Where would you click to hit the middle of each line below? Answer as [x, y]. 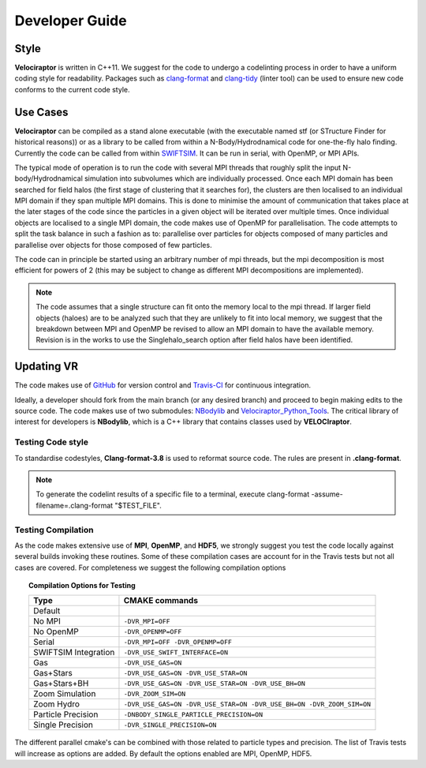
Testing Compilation [54, 530]
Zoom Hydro [56, 704]
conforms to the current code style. [72, 89]
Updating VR [47, 367]
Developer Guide [71, 21]
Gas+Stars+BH [61, 684]
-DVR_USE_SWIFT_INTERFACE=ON [176, 652]
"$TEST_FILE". [138, 505]
